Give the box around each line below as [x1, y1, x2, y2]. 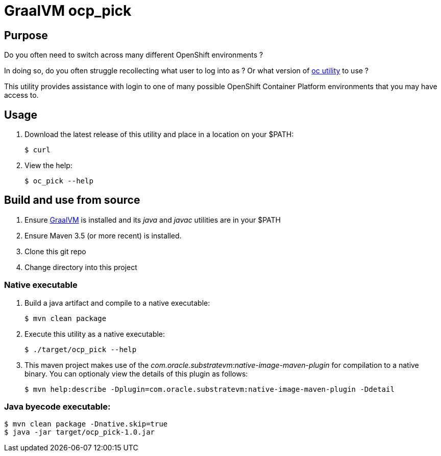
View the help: [24, 161, 72, 170]
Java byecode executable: [4, 401, 111, 412]
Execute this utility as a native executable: [24, 329, 165, 338]
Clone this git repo [24, 247, 86, 256]
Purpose [4, 29, 48, 42]
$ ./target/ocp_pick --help [24, 345, 137, 354]
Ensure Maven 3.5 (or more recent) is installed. [24, 231, 182, 240]
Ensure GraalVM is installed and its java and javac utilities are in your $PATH [24, 215, 281, 224]
